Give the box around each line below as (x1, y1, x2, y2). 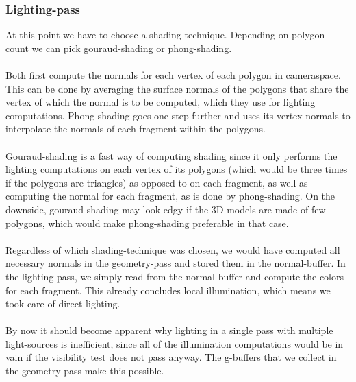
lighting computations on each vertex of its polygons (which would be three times (5, 162, 348, 176)
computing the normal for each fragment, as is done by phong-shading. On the (5, 189, 335, 203)
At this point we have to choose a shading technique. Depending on (5, 27, 289, 42)
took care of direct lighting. (5, 296, 120, 311)
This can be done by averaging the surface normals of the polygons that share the (5, 81, 349, 95)
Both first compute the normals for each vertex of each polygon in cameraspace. (5, 68, 341, 82)
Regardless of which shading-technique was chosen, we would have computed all (5, 242, 340, 256)
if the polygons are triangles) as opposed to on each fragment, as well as (5, 175, 308, 189)
